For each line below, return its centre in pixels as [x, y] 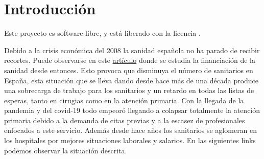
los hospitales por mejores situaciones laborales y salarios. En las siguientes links [130, 140]
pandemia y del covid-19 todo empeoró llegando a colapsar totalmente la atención [132, 110]
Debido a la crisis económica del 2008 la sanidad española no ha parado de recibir [132, 50]
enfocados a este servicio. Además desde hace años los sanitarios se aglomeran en [131, 130]
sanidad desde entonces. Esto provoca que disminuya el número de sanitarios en [129, 70]
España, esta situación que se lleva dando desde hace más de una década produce [131, 80]
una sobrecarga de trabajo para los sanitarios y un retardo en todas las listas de [129, 90]
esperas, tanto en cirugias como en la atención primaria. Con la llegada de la [124, 100]
